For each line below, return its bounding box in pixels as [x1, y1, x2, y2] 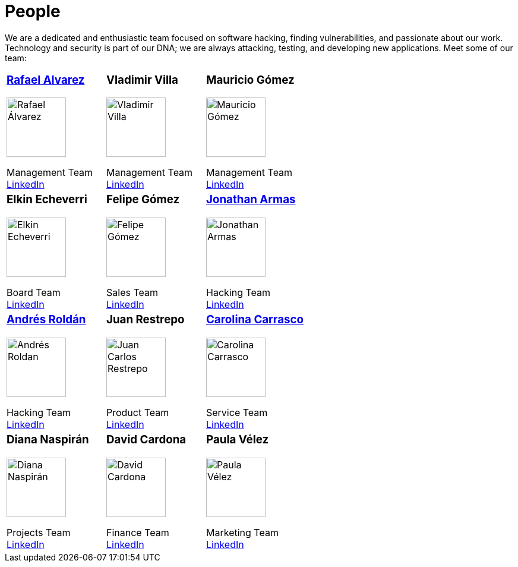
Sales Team [106, 286, 158, 299]
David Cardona [106, 432, 187, 446]
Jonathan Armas [206, 193, 296, 207]
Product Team [106, 406, 169, 418]
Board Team [7, 286, 61, 299]
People [5, 1, 61, 21]
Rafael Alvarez [7, 73, 85, 87]
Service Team [206, 406, 268, 418]
